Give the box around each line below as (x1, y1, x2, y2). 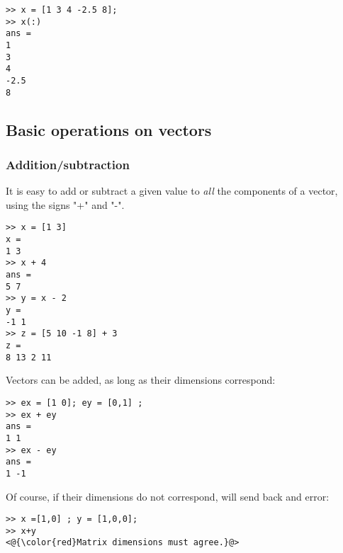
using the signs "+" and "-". (6, 197, 125, 212)
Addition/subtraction (6, 155, 130, 173)
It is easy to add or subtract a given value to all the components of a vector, (6, 183, 338, 198)
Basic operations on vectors (6, 118, 212, 140)
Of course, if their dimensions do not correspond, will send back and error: (6, 489, 330, 503)
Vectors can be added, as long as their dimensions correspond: (6, 372, 276, 387)
